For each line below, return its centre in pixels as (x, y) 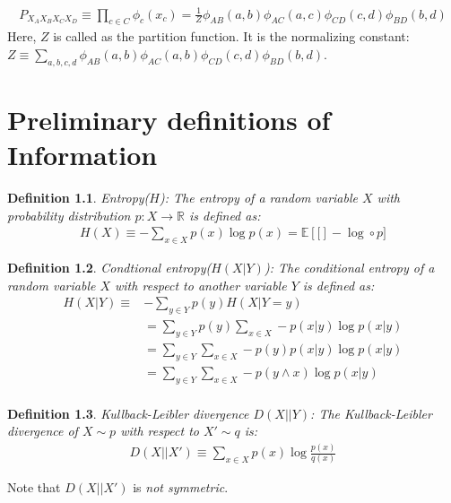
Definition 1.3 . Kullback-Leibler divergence (128, 413)
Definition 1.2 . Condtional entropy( (109, 268)
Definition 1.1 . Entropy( (78, 198)
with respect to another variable (201, 285)
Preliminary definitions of (169, 119)
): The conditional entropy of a (349, 268)
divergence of (43, 431)
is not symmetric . (181, 487)
